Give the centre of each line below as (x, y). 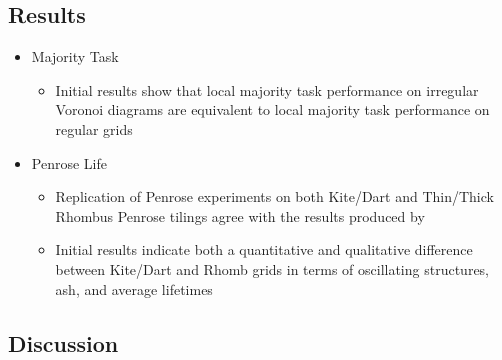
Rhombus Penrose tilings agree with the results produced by (240, 215)
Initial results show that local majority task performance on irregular (267, 89)
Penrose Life (69, 162)
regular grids (94, 128)
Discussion (63, 342)
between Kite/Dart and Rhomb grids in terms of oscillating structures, (272, 268)
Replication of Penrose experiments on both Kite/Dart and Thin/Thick (274, 196)
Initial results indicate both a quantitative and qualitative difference (264, 249)
